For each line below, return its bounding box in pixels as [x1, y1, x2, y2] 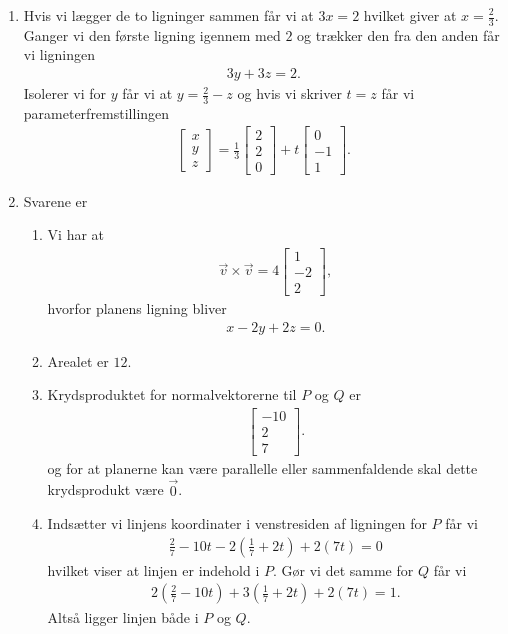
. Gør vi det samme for [273, 559, 414, 580]
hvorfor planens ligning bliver [47, 297, 227, 318]
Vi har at [47, 224, 105, 245]
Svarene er [23, 190, 88, 211]
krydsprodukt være [47, 479, 164, 500]
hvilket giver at [363, 5, 457, 25]
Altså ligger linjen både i [47, 606, 199, 627]
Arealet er [47, 350, 109, 371]
